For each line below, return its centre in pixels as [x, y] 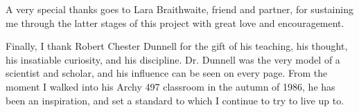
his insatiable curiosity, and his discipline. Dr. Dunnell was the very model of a [173, 59]
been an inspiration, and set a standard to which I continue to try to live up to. [175, 100]
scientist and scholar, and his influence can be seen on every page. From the [167, 73]
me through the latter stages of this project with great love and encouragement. [175, 22]
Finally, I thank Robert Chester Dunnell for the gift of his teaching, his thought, [177, 46]
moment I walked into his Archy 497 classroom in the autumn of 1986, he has [170, 86]
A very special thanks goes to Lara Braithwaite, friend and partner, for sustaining [179, 9]
